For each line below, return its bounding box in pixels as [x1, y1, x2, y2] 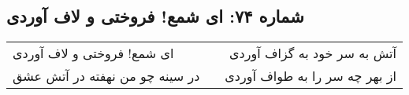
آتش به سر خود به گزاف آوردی [229, 44, 396, 63]
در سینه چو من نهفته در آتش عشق [13, 67, 200, 86]
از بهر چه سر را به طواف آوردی [225, 67, 396, 86]
